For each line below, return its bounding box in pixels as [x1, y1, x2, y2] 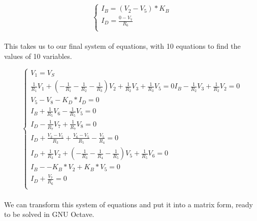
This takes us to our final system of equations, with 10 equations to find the [4, 41, 241, 51]
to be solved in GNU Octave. [4, 209, 94, 219]
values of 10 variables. [4, 50, 72, 61]
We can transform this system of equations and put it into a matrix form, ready [4, 199, 253, 209]
